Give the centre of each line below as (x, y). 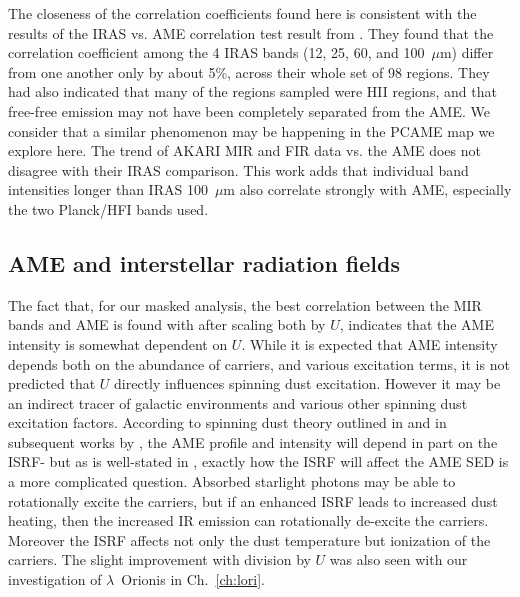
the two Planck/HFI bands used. (108, 208)
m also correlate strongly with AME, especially (367, 189)
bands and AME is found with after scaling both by (167, 324)
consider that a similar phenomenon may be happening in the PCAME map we (251, 130)
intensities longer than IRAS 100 (108, 189)
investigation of (55, 579)
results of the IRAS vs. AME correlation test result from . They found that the (251, 32)
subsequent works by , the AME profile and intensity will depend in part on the (253, 441)
